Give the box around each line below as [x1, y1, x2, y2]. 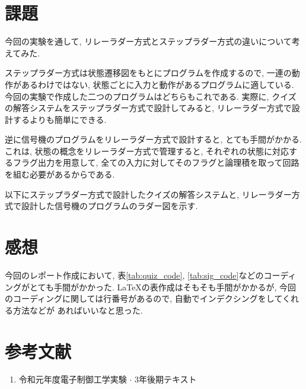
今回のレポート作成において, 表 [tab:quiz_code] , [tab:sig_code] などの [5, 268, 264, 281]
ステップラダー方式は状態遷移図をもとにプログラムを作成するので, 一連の [5, 67, 292, 79]
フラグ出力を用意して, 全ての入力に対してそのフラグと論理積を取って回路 [12, 156, 299, 169]
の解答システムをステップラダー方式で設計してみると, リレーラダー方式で [5, 102, 292, 114]
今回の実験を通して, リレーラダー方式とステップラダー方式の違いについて [5, 35, 292, 48]
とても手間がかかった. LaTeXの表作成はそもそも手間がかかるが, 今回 [29, 280, 297, 293]
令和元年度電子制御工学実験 [18, 373, 127, 385]
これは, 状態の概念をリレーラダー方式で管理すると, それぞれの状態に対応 [5, 144, 289, 157]
